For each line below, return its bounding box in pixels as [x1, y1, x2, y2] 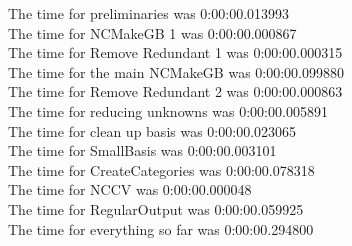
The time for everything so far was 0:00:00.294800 [8, 218, 314, 239]
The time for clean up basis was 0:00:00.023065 [8, 120, 297, 141]
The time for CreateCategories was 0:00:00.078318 [8, 159, 315, 180]
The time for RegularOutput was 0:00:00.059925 [8, 198, 304, 219]
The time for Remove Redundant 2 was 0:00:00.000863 [8, 81, 343, 102]
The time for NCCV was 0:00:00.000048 [8, 179, 252, 200]
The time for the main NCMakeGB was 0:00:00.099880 [8, 61, 344, 82]
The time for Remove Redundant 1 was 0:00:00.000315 [8, 42, 343, 63]
